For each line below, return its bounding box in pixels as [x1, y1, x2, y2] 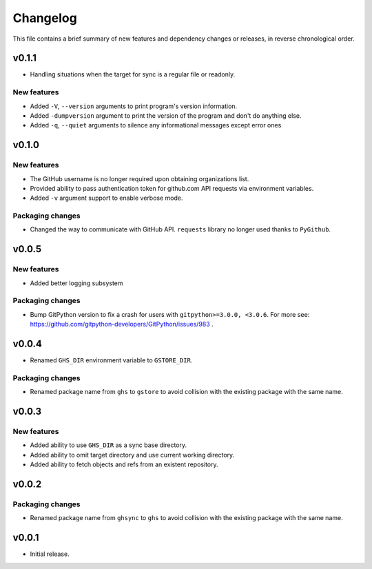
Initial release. [30, 550, 70, 558]
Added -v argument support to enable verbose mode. [30, 194, 183, 203]
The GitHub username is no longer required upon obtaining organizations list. [30, 174, 249, 183]
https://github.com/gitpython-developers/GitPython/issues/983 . [30, 320, 214, 329]
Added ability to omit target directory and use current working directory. [30, 451, 235, 459]
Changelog [12, 10, 77, 25]
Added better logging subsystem [30, 279, 123, 287]
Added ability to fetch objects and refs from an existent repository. [30, 460, 218, 468]
